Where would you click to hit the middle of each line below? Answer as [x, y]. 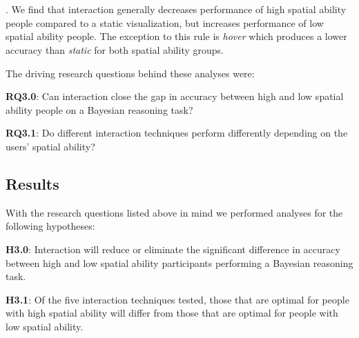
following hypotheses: [50, 226]
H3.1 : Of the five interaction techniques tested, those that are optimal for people [177, 299]
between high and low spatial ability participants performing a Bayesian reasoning [179, 262]
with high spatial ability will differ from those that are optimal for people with [172, 313]
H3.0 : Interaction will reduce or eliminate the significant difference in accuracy [173, 249]
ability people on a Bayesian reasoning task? [99, 109]
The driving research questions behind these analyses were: [130, 73]
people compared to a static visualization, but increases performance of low [165, 22]
